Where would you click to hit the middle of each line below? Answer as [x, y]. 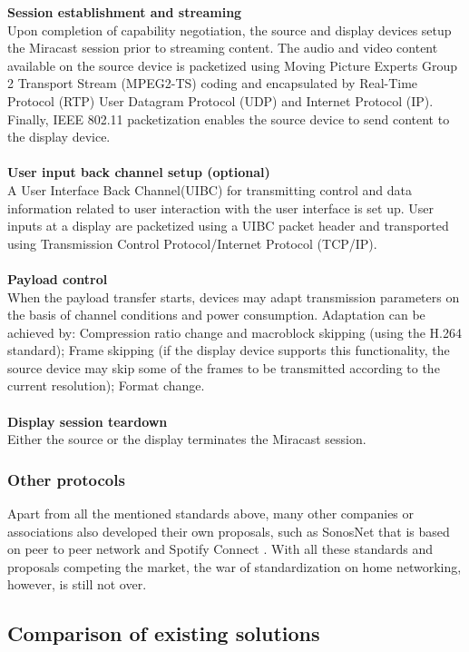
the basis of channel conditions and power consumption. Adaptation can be [216, 315]
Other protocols [66, 479]
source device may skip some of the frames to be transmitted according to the [224, 367]
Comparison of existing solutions [164, 633]
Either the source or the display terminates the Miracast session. [187, 439]
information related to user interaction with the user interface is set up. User [221, 207]
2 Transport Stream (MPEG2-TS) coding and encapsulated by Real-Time [213, 83]
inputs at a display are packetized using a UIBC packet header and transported [228, 226]
